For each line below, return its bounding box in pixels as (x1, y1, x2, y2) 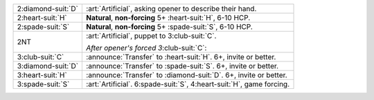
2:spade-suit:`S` (17, 22, 70, 31)
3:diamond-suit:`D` (17, 61, 79, 70)
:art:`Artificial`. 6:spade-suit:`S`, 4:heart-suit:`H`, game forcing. (86, 79, 290, 89)
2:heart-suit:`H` (17, 13, 67, 22)
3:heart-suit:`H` (17, 70, 67, 79)
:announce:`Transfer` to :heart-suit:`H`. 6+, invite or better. (86, 52, 276, 61)
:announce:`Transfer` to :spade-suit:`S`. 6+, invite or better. (86, 61, 279, 70)
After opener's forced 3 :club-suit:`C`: (86, 43, 207, 52)
